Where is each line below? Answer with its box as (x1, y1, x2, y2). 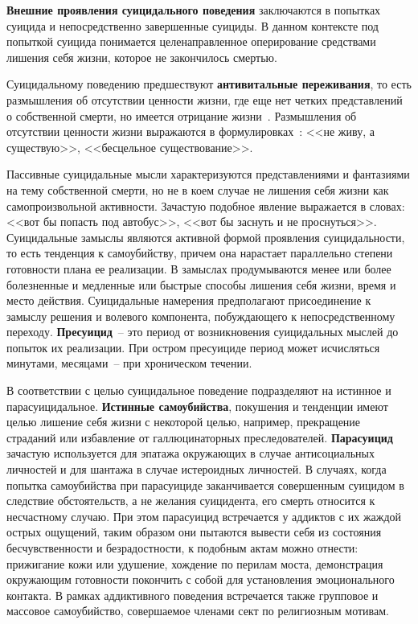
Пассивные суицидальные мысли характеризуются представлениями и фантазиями (6, 166, 410, 183)
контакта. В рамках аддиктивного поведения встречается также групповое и (6, 586, 379, 603)
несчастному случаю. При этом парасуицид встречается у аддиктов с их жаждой (6, 507, 402, 524)
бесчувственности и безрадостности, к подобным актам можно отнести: (6, 540, 359, 556)
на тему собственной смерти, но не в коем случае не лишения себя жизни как (6, 181, 389, 198)
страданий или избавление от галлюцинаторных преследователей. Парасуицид (6, 429, 393, 445)
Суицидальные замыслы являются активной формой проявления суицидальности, (6, 228, 405, 245)
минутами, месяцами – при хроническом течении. (6, 355, 252, 372)
